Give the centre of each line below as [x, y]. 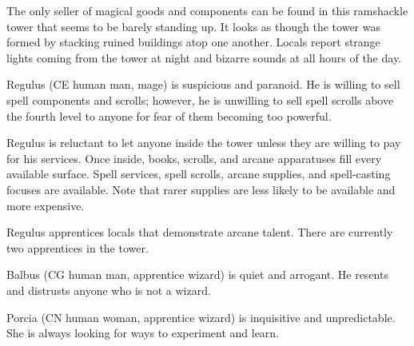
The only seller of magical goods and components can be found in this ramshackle [207, 10]
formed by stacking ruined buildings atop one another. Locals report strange [193, 42]
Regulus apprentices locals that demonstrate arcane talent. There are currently [200, 232]
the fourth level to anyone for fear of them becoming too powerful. [169, 115]
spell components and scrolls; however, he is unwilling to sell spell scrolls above [200, 99]
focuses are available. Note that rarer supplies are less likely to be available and [201, 189]
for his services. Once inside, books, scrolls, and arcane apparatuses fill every [194, 158]
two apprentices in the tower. [78, 247]
